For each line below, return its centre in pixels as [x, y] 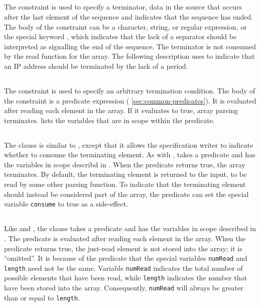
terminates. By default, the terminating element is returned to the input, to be [125, 174]
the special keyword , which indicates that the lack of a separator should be [120, 36]
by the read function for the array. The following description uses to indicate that [129, 56]
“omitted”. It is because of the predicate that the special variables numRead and [126, 258]
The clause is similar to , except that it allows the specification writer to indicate [129, 144]
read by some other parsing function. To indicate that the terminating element [125, 184]
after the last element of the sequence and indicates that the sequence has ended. [129, 16]
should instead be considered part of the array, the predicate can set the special [126, 194]
